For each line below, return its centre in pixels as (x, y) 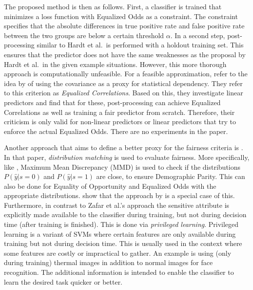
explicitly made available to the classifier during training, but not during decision (125, 214)
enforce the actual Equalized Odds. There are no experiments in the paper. (116, 131)
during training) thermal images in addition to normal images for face (108, 262)
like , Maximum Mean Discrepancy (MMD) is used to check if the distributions (122, 167)
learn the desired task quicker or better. (63, 281)
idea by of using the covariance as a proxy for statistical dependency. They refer (123, 83)
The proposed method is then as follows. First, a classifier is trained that (113, 6)
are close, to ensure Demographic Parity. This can (171, 176)
